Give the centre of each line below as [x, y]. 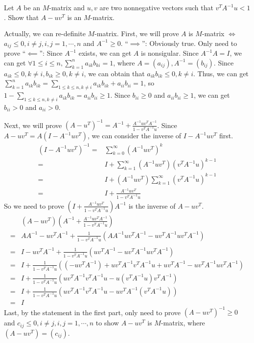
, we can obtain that [114, 73]
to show [107, 323]
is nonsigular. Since [170, 53]
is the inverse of [152, 205]
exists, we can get [105, 53]
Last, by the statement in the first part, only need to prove [92, 312]
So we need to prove [34, 205]
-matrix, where [183, 323]
